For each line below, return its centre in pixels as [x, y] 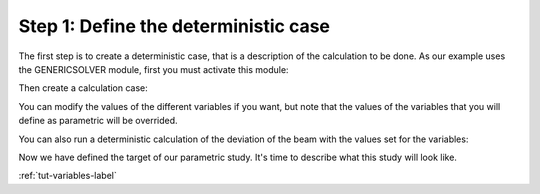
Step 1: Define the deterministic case [174, 26]
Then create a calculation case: [83, 88]
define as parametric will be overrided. [98, 121]
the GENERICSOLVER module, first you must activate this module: [153, 69]
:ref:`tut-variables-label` [67, 176]
